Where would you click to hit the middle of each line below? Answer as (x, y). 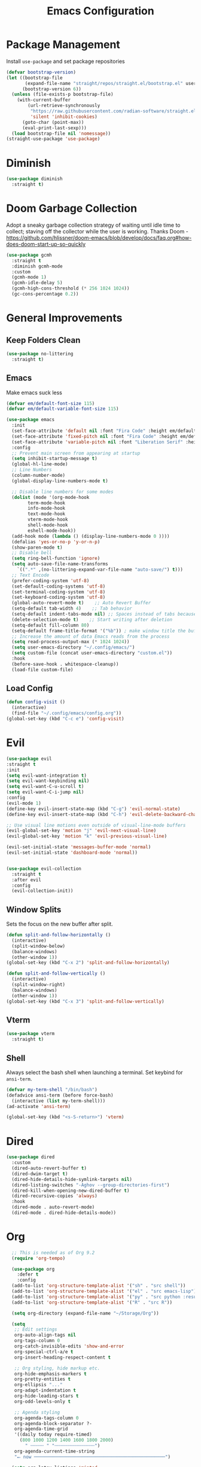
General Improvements (64, 318)
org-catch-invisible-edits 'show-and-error (69, 1346)
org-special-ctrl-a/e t (44, 1352)
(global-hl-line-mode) (40, 464)
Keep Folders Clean (43, 340)
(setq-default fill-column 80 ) (51, 625)
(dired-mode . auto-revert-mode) (53, 1207)
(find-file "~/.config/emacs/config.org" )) (66, 713)
